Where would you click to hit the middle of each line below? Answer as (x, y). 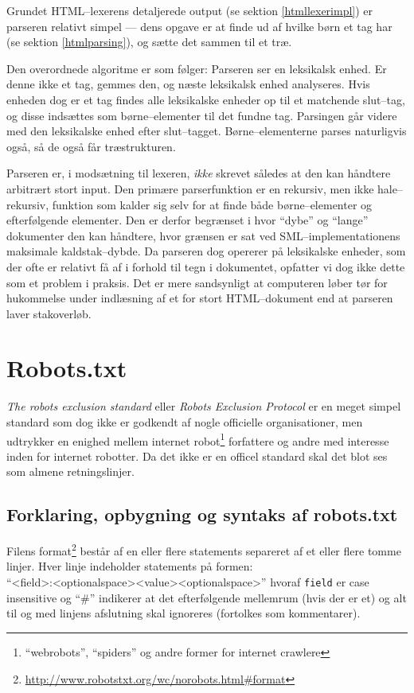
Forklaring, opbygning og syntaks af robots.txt (202, 514)
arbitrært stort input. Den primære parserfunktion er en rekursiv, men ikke (190, 188)
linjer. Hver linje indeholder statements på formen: (130, 566)
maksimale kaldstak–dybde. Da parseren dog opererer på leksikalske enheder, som (206, 251)
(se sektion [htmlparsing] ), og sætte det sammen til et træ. (149, 42)
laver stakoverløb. (49, 313)
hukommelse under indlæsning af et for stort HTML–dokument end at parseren (200, 298)
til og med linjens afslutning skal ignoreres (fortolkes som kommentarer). (184, 613)
